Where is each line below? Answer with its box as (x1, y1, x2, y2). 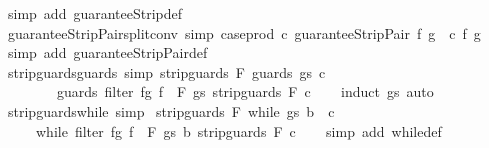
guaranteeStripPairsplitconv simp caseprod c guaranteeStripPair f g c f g (7, 22, 481, 43)
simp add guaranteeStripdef (7, 3, 183, 23)
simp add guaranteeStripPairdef (7, 42, 208, 63)
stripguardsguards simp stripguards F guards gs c (7, 61, 326, 82)
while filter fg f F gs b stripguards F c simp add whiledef (35, 120, 442, 141)
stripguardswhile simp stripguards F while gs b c (7, 100, 335, 121)
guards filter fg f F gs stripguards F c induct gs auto (56, 81, 434, 102)
